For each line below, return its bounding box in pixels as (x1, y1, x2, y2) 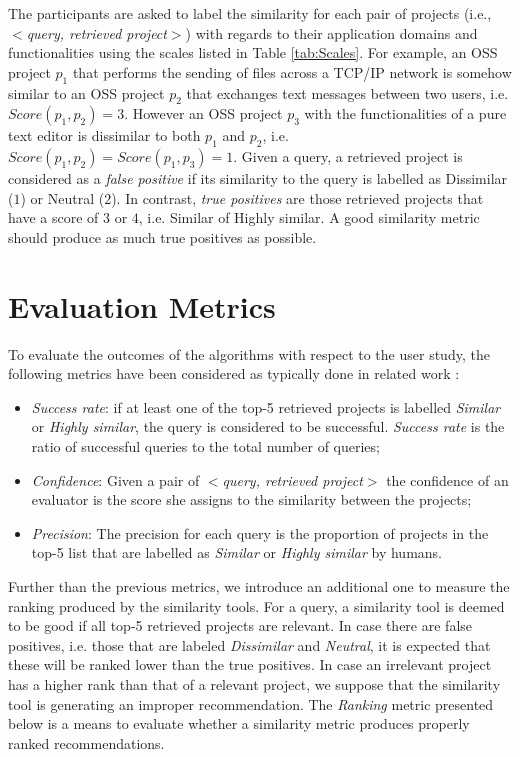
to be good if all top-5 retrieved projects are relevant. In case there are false (8, 615, 473, 636)
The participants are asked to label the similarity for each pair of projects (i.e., (8, 3, 492, 23)
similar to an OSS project (8, 82, 165, 103)
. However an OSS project (124, 103, 283, 124)
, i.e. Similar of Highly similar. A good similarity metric (138, 207, 480, 228)
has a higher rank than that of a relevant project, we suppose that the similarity (8, 673, 501, 694)
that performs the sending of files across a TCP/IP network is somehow (72, 61, 512, 82)
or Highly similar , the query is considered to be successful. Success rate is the (31, 416, 505, 437)
